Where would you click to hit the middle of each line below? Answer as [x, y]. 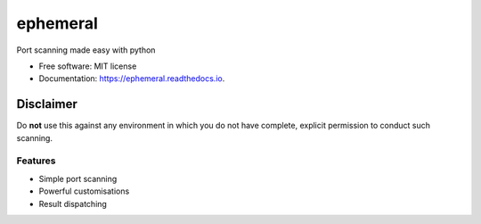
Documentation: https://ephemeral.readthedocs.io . [132, 79]
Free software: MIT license [88, 66]
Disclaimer [47, 104]
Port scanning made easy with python [86, 50]
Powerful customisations [84, 191]
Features [36, 161]
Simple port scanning [78, 178]
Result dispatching [73, 203]
